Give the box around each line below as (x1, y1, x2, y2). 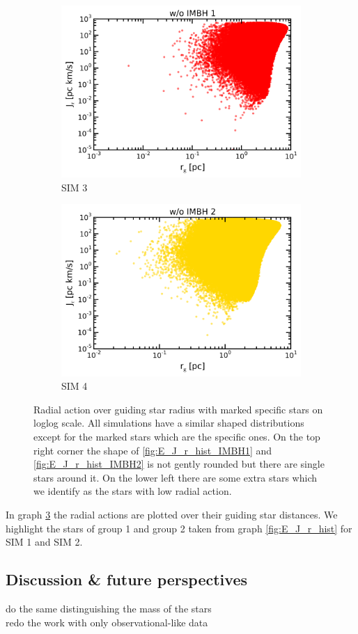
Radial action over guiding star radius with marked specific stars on (33, 402, 323, 416)
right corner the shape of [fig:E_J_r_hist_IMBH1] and (33, 443, 272, 457)
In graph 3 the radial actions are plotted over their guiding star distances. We (6, 507, 338, 522)
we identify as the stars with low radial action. (33, 484, 232, 498)
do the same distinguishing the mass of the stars (6, 601, 212, 616)
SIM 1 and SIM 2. (6, 534, 83, 549)
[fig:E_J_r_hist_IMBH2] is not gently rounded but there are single (33, 457, 325, 471)
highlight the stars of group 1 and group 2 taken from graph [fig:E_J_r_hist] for (6, 521, 352, 535)
